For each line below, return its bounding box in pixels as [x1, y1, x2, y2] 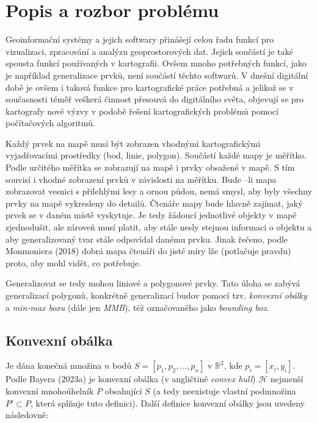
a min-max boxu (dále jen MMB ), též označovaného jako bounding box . [5, 300, 269, 313]
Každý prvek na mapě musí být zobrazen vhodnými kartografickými [5, 137, 261, 149]
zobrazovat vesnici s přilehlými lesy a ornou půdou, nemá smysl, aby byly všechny [5, 185, 312, 197]
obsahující [104, 384, 142, 397]
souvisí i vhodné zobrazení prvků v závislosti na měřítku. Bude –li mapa [5, 172, 277, 185]
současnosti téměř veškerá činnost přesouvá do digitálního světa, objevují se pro [5, 93, 304, 105]
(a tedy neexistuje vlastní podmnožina [153, 384, 296, 397]
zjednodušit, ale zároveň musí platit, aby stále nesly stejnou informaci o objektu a [5, 221, 312, 233]
